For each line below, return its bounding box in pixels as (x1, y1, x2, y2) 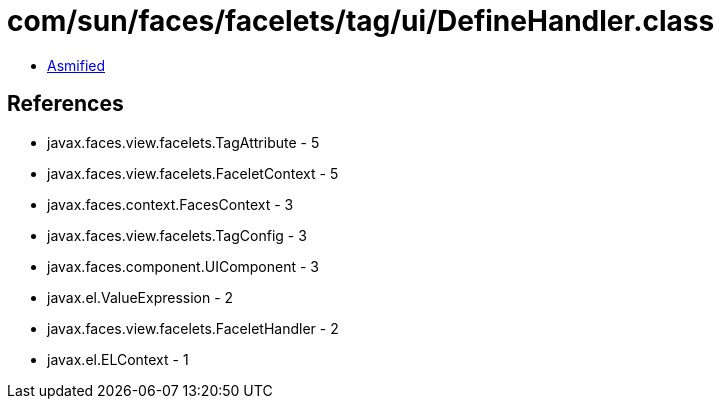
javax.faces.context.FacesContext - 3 (47, 195, 294, 213)
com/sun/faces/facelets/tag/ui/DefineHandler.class (7, 4, 715, 38)
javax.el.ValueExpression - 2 (47, 288, 234, 306)
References (7, 91, 124, 117)
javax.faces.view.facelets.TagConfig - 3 (47, 226, 307, 244)
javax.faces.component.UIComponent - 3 (47, 257, 320, 275)
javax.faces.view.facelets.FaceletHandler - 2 (47, 319, 339, 337)
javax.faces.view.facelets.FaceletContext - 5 (47, 164, 339, 182)
